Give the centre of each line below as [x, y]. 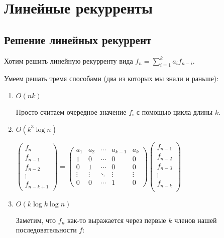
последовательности [46, 230]
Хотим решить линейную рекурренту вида [69, 60]
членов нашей [196, 220]
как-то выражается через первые [117, 220]
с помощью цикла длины [175, 111]
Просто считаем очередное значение [71, 111]
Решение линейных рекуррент [78, 39]
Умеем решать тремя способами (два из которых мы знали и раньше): [111, 78]
